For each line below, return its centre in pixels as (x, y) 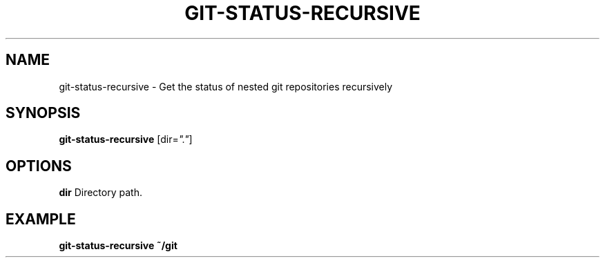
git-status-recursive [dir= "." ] (126, 139)
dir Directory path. (100, 193)
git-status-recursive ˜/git (118, 246)
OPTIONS (39, 166)
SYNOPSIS (43, 113)
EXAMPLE (41, 219)
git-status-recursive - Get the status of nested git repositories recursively (226, 86)
